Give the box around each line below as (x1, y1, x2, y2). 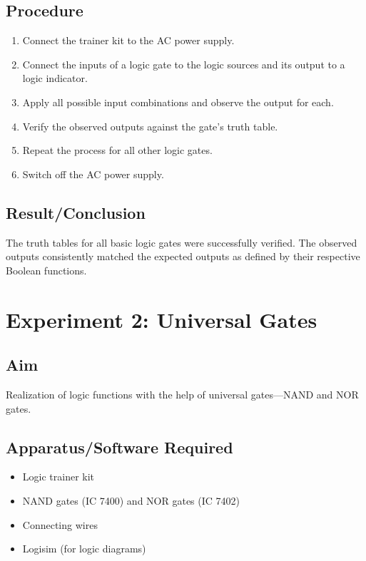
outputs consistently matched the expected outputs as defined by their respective (6, 249, 360, 264)
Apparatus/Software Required (6, 436, 233, 458)
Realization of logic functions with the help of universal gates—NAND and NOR (6, 386, 359, 401)
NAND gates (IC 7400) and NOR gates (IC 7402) (22, 493, 240, 508)
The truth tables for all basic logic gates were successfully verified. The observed (6, 235, 357, 249)
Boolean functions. (6, 262, 87, 277)
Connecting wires (22, 517, 98, 532)
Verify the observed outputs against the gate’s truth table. (22, 118, 278, 133)
